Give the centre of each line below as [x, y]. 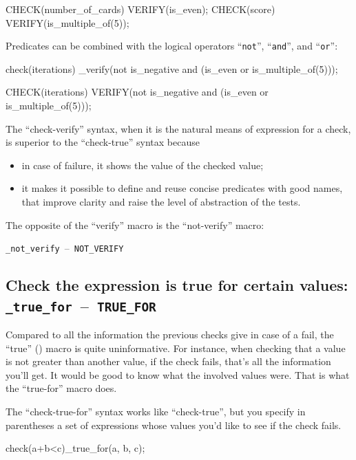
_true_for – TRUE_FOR [81, 305]
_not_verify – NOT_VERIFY [65, 248]
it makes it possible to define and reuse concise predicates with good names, [182, 188]
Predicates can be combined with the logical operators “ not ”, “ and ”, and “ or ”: [172, 46]
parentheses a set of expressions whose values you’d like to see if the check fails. [174, 425]
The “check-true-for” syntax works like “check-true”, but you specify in [156, 411]
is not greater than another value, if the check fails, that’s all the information [168, 361]
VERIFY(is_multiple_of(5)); [67, 22]
